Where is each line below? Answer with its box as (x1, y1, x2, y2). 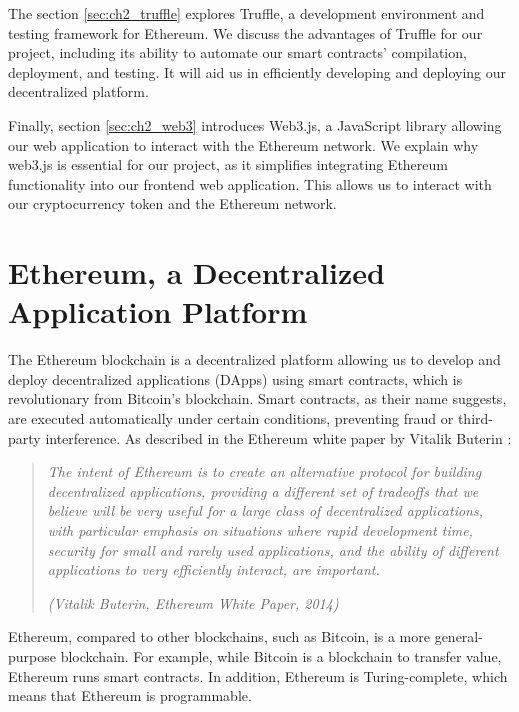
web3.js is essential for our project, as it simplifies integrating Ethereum (8, 154, 448, 175)
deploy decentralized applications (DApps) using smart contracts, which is (8, 368, 463, 389)
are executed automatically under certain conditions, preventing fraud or (8, 408, 454, 429)
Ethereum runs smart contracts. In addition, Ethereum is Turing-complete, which (8, 665, 508, 686)
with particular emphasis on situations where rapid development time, (47, 520, 473, 540)
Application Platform (8, 291, 308, 332)
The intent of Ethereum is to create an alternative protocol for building (47, 461, 482, 482)
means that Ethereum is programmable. (8, 685, 252, 706)
